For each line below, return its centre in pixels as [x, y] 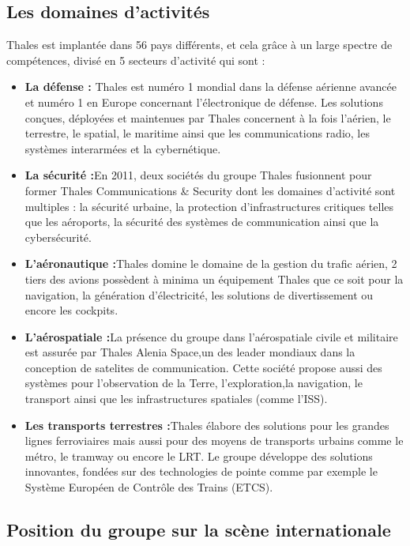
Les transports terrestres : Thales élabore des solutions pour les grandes [207, 425]
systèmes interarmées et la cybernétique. [123, 148]
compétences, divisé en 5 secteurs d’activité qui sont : [136, 60]
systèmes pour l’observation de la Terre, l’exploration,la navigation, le [194, 383]
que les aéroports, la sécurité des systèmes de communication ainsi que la [202, 222]
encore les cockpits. [71, 310]
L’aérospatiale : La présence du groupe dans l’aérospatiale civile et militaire [211, 336]
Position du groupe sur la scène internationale [199, 530]
